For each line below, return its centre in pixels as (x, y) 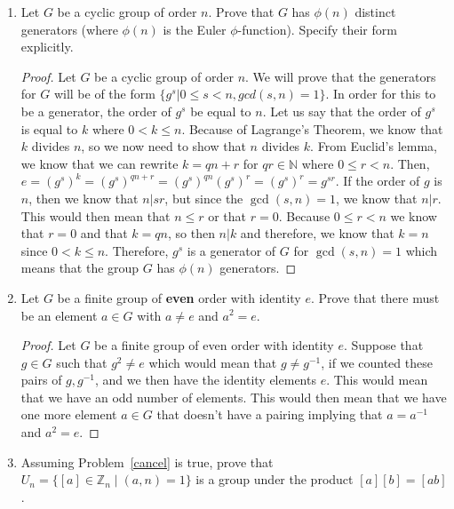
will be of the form (104, 94)
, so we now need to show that (163, 146)
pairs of (41, 380)
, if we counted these (377, 362)
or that (227, 215)
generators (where (69, 29)
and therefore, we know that (317, 233)
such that (82, 362)
